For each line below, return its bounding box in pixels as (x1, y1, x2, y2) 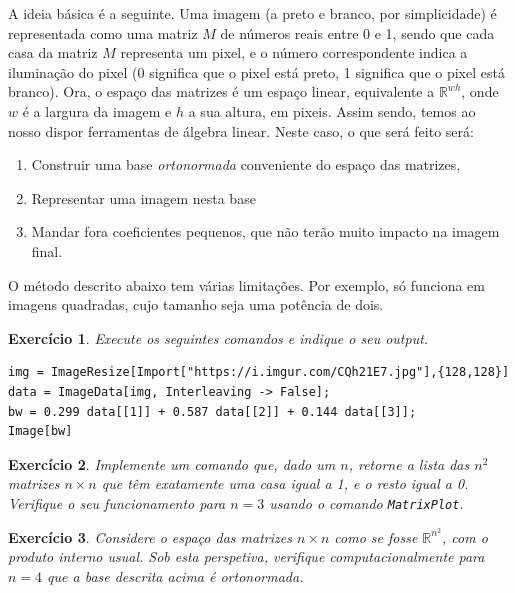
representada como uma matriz (8, 22, 198, 43)
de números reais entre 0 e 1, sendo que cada (220, 22, 495, 43)
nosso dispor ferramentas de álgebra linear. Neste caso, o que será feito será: (8, 120, 474, 141)
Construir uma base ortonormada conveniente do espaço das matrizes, (31, 154, 461, 175)
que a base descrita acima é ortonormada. (47, 565, 304, 586)
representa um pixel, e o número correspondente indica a (120, 42, 468, 63)
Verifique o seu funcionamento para (8, 492, 226, 513)
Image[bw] (8, 424, 73, 439)
